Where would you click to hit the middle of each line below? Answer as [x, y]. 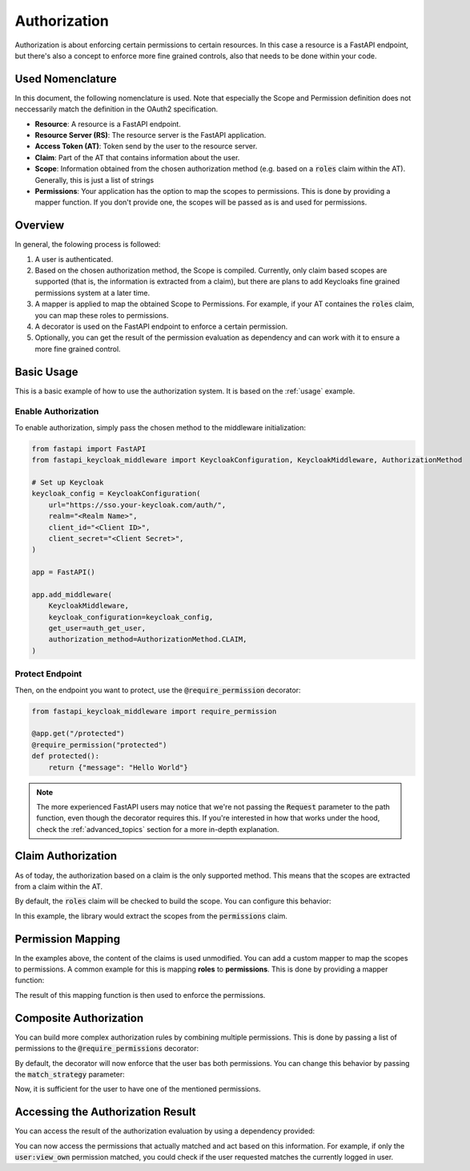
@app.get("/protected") [78, 734]
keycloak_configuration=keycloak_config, [131, 617]
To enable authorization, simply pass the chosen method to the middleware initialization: [160, 427]
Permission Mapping [67, 939]
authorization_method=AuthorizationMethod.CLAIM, [148, 640]
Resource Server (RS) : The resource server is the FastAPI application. [151, 135]
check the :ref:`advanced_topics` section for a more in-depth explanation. [158, 829]
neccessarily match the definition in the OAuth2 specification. [116, 109]
